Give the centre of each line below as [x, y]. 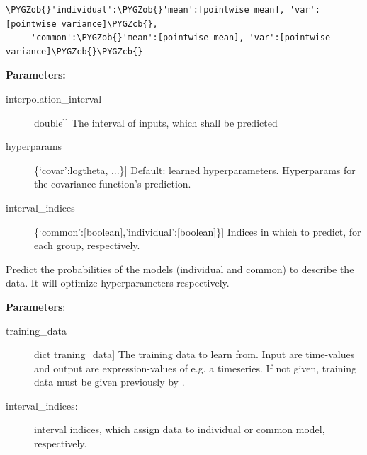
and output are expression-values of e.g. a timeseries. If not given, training [196, 368]
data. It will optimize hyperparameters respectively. [118, 283]
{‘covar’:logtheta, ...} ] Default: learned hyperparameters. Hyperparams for [195, 169]
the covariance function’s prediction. [113, 184]
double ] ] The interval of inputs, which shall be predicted [156, 122]
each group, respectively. [87, 245]
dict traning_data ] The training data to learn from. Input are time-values [194, 354]
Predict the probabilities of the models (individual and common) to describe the [180, 269]
